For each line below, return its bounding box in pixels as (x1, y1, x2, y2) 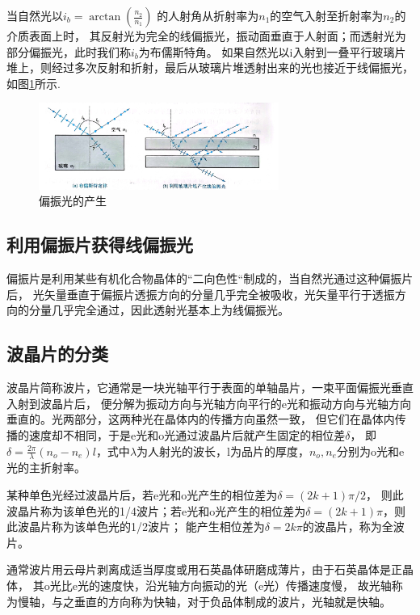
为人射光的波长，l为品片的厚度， (136, 442, 309, 459)
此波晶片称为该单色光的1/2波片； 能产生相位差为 (6, 518, 265, 535)
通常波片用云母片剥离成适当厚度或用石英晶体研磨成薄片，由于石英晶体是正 (6, 561, 402, 578)
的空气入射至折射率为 (270, 7, 384, 23)
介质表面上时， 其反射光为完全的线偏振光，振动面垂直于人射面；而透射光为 (6, 27, 406, 44)
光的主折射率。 (6, 459, 86, 476)
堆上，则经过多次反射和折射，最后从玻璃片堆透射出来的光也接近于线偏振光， (6, 59, 414, 76)
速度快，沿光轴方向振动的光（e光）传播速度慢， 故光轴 (99, 577, 392, 594)
